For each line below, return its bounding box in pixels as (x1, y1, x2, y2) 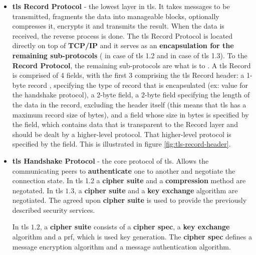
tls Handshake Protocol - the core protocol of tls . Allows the (12, 155, 209, 166)
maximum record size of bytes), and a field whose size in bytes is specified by (12, 109, 249, 119)
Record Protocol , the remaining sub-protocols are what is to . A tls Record (12, 60, 251, 70)
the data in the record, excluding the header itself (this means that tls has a (12, 99, 246, 109)
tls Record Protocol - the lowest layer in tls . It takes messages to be (12, 1, 230, 11)
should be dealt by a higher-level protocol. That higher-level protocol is (12, 129, 231, 139)
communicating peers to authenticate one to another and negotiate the (12, 165, 235, 176)
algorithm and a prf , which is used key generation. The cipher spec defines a (12, 231, 252, 242)
